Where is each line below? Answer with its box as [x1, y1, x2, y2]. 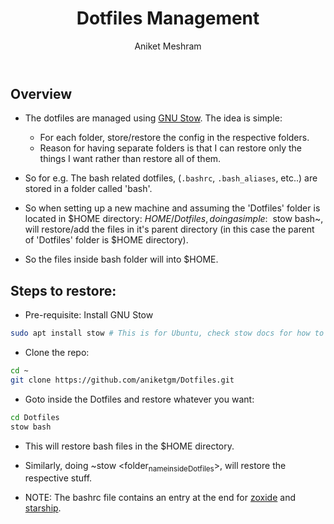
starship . [24, 502, 62, 514]
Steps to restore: [10, 282, 117, 299]
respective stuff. [24, 472, 93, 484]
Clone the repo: [24, 347, 90, 359]
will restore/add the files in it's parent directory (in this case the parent [24, 223, 315, 236]
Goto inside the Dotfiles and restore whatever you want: [24, 393, 255, 405]
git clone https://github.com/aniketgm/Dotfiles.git [10, 375, 235, 385]
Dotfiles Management [76, 7, 260, 30]
